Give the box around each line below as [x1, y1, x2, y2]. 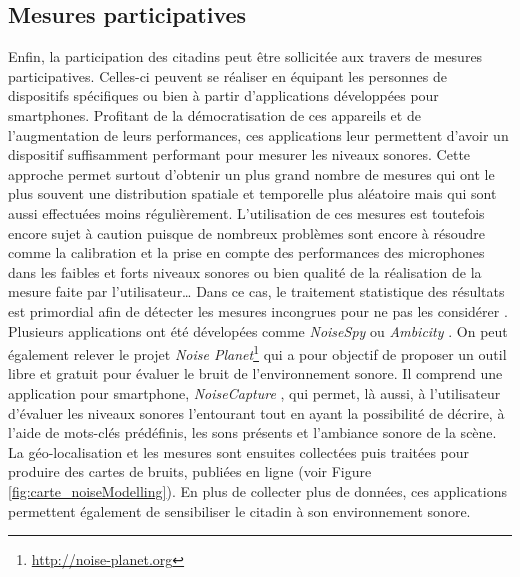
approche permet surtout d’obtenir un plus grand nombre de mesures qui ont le [8, 163, 495, 184]
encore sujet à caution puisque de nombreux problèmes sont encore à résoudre [8, 222, 485, 243]
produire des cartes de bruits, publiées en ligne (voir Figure [8, 461, 372, 482]
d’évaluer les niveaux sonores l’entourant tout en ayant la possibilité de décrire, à [8, 402, 505, 423]
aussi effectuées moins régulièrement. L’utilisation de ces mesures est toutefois [8, 202, 485, 223]
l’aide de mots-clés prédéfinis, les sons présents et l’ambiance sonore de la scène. [8, 422, 497, 443]
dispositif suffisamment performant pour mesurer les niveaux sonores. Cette [8, 144, 471, 165]
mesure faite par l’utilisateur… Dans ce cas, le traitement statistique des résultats [8, 281, 505, 302]
